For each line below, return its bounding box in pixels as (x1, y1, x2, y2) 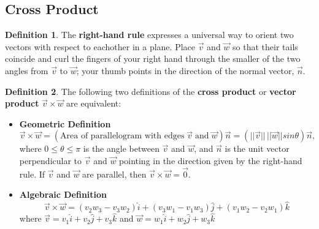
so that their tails (233, 40, 298, 53)
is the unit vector (225, 142, 290, 155)
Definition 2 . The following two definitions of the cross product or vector (5, 84, 296, 97)
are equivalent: (66, 97, 121, 110)
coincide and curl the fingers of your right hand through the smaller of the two (5, 52, 301, 65)
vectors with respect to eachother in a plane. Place (5, 40, 195, 53)
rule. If (19, 167, 45, 180)
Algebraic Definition (19, 188, 107, 201)
